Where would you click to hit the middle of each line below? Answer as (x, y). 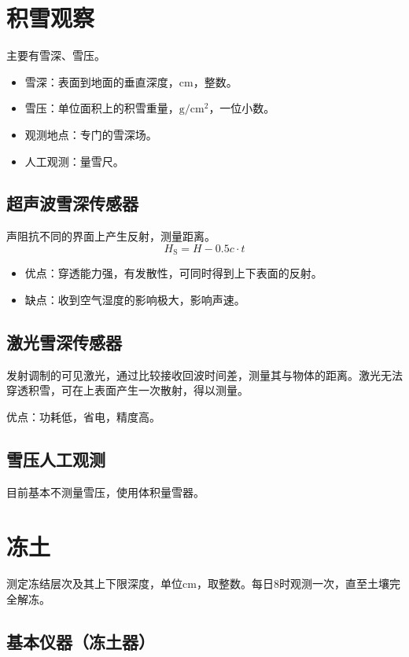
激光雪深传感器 (64, 341)
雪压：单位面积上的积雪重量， (102, 108)
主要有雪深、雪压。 (56, 55)
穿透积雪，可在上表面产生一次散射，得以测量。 (127, 390)
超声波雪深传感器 (72, 203)
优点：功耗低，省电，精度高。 (83, 416)
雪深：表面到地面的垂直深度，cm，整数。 (131, 81)
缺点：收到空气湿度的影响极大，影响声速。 (135, 299)
